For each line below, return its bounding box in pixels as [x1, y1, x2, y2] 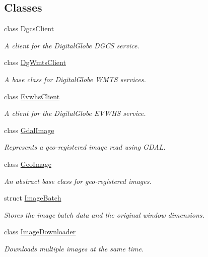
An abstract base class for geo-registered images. [4, 175, 152, 186]
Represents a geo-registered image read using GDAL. [4, 142, 166, 152]
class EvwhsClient [4, 91, 60, 101]
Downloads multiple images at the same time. [4, 243, 144, 253]
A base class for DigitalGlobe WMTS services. [4, 74, 146, 84]
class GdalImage [4, 124, 54, 135]
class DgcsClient [4, 23, 54, 34]
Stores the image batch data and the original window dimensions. [4, 209, 204, 220]
